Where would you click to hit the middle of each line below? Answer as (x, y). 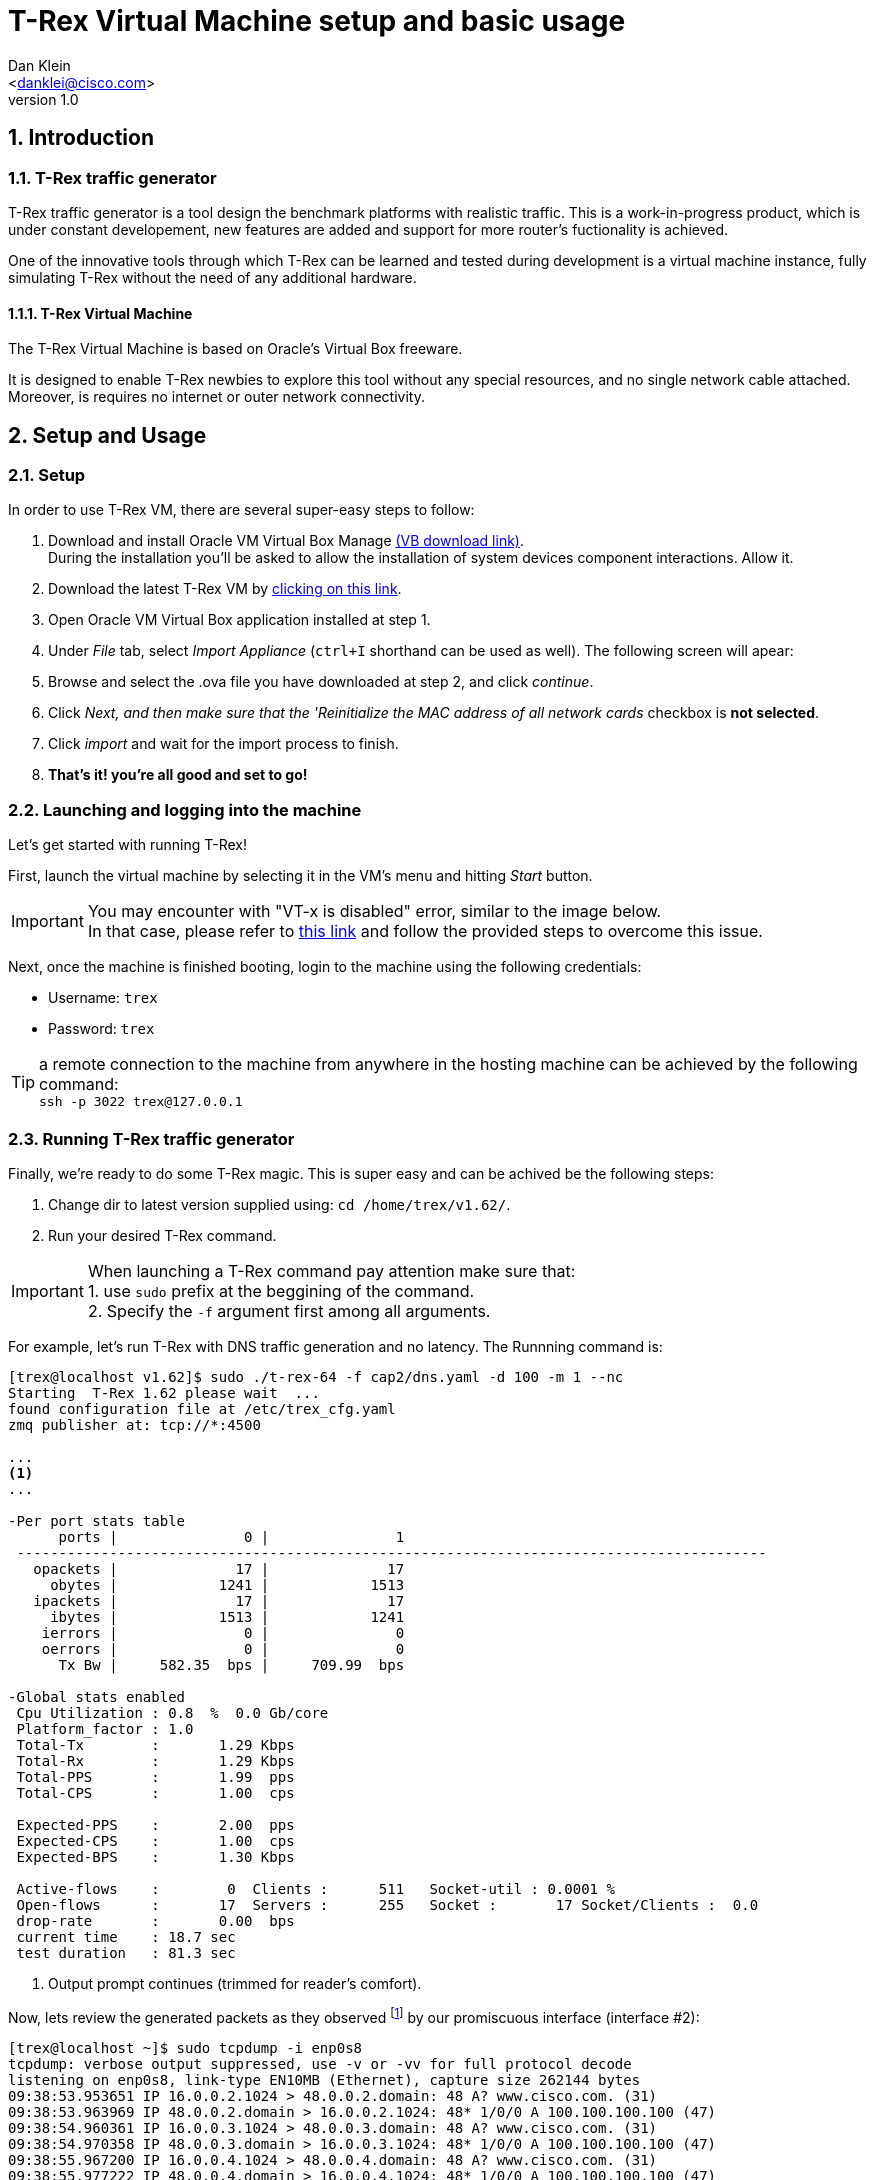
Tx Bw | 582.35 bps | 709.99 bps (231, 1664)
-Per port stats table (97, 1520)
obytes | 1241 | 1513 (227, 1584)
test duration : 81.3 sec (126, 1952)
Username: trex (103, 998)
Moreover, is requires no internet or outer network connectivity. (216, 397)
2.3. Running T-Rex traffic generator (151, 1138)
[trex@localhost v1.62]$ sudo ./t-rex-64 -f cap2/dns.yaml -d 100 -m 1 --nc (316, 1376)
